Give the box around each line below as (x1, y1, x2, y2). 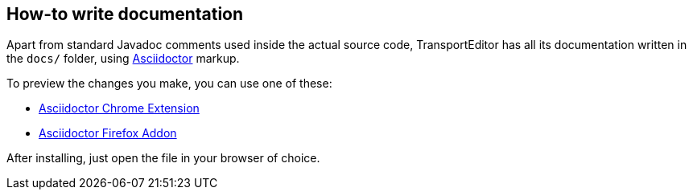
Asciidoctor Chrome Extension (39, 101, 200, 116)
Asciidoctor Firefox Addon (39, 126, 177, 141)
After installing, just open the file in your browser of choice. (6, 151, 320, 165)
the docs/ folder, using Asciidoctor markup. (6, 51, 240, 66)
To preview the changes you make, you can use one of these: (6, 76, 332, 91)
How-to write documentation (6, 4, 244, 24)
